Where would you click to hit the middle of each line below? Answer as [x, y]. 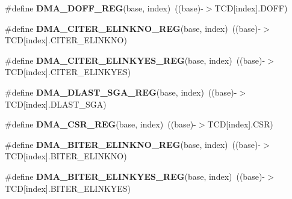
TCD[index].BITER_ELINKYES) [68, 188]
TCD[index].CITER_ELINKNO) [66, 40]
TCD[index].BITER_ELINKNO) [66, 156]
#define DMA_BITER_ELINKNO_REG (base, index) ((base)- [133, 144]
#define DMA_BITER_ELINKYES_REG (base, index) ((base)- [135, 176]
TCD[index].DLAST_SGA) [56, 104]
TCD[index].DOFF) [251, 8]
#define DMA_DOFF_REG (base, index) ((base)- [104, 8]
